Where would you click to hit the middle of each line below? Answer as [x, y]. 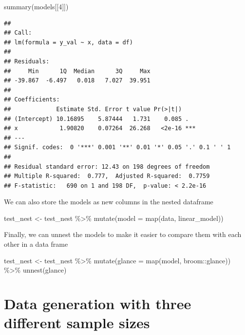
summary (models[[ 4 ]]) [36, 6]
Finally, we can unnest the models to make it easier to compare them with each [123, 234]
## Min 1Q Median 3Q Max [77, 71]
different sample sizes [77, 323]
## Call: [18, 33]
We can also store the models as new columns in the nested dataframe [109, 202]
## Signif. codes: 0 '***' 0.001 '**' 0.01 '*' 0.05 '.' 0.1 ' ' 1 [117, 148]
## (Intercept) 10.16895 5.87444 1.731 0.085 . [96, 119]
